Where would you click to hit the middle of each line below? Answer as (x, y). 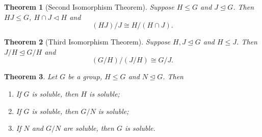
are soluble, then (89, 128)
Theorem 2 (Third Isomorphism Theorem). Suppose (87, 42)
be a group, (85, 76)
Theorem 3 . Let (31, 76)
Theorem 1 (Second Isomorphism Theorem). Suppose (89, 7)
